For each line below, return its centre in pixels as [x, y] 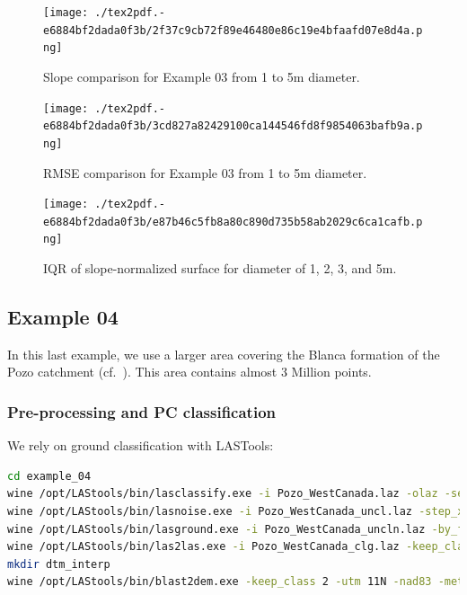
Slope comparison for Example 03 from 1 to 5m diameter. [202, 76]
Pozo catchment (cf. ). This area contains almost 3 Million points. [189, 372]
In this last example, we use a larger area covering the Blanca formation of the [224, 354]
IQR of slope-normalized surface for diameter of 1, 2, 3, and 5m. [220, 268]
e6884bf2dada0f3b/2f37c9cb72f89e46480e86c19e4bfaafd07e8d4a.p [233, 30]
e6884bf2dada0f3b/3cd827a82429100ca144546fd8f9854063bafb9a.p [233, 126]
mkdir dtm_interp [59, 564]
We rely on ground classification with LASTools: [141, 445]
